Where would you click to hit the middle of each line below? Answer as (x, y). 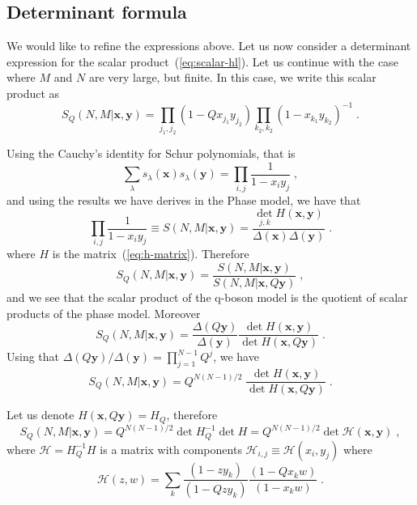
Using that (33, 356)
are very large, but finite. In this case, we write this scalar (232, 77)
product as (33, 93)
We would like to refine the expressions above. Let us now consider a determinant (209, 46)
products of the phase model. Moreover (104, 313)
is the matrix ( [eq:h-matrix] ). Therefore (151, 254)
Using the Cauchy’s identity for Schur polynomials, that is (151, 153)
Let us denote (40, 415)
